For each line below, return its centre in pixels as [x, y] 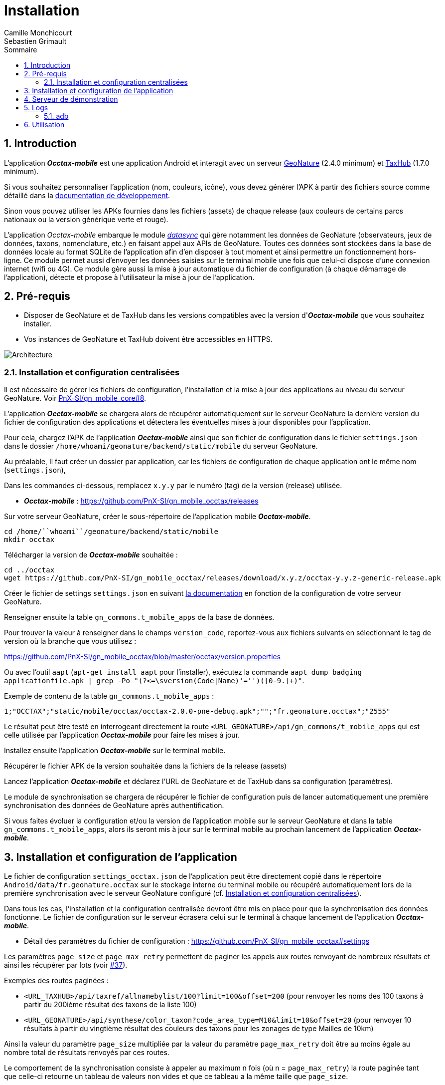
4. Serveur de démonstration [71, 99]
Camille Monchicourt [38, 32]
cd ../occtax [29, 570]
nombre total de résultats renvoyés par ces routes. [87, 1053]
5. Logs [36, 107]
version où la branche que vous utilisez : [70, 641]
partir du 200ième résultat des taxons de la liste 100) [110, 1005]
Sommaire [21, 49]
